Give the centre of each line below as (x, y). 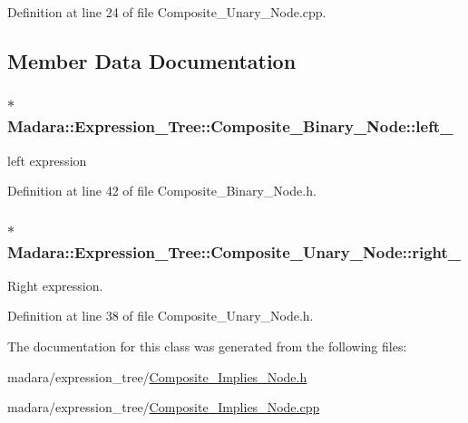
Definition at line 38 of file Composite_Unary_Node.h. (161, 316)
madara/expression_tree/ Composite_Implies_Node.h (157, 376)
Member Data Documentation (152, 60)
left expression (47, 160)
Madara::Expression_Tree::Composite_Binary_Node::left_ (230, 126)
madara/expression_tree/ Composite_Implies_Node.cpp (164, 407)
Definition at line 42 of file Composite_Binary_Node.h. (162, 191)
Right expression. (55, 285)
